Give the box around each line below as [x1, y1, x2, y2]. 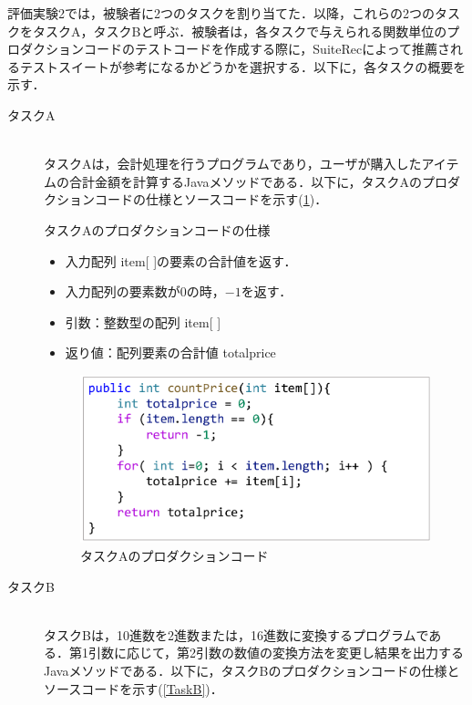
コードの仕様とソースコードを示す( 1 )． [94, 190, 328, 209]
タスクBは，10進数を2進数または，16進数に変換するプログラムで [44, 625, 429, 644]
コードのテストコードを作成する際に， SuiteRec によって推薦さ [83, 39, 451, 58]
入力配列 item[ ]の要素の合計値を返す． [65, 251, 297, 270]
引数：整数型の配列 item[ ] [65, 312, 221, 331]
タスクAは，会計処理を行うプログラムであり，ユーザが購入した [44, 154, 422, 173]
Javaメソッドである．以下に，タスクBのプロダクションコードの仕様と [44, 661, 460, 680]
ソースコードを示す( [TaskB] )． [44, 679, 223, 698]
